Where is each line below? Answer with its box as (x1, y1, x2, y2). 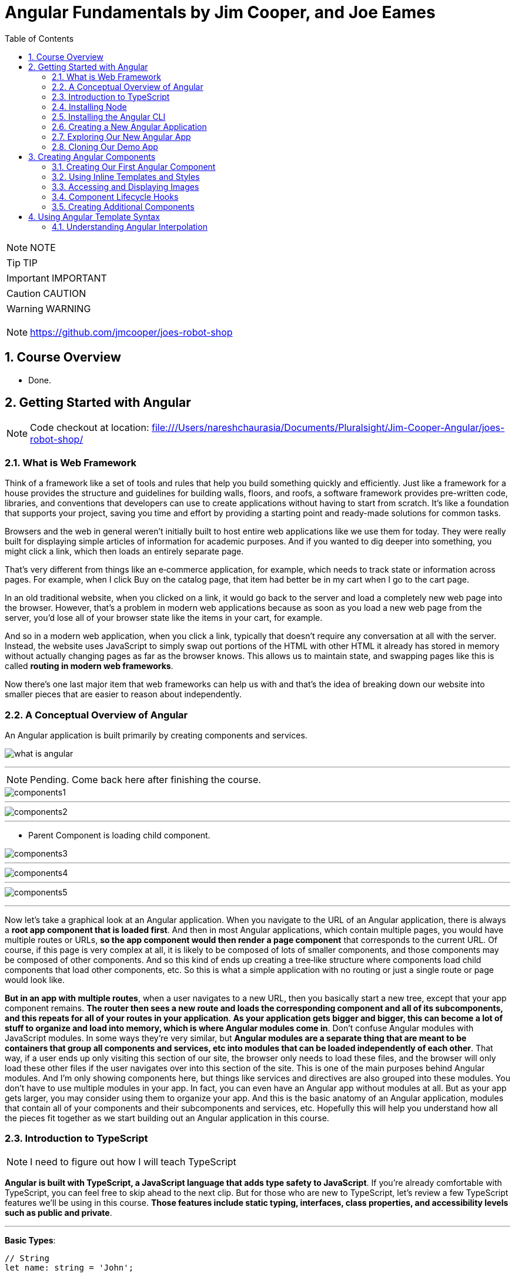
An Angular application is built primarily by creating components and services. (5, 730, 307, 740)
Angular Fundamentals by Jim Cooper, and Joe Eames (5, 2, 436, 22)
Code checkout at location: (30, 422, 149, 434)
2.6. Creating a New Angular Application (52, 121, 207, 132)
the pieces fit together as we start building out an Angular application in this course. (5, 1112, 329, 1123)
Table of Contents (5, 33, 74, 44)
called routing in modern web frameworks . (5, 661, 173, 671)
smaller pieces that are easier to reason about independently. (5, 689, 242, 700)
